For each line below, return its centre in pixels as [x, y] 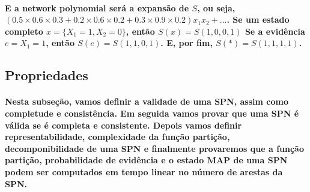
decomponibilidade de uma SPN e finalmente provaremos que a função [154, 148]
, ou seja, [216, 7]
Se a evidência [275, 31]
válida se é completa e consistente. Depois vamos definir [123, 125]
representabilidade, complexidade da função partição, [117, 137]
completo [24, 31]
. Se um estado [258, 19]
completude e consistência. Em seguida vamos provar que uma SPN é [152, 113]
